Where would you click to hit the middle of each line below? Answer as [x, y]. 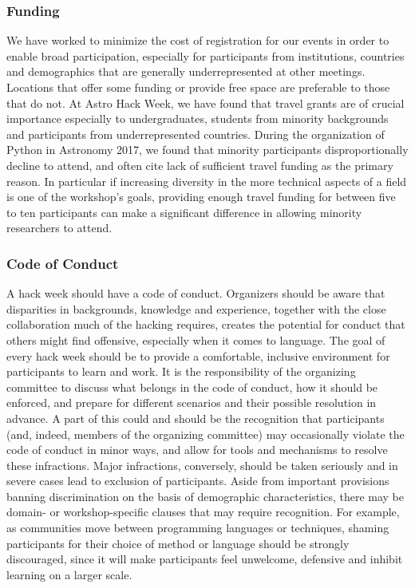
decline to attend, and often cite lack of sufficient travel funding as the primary [200, 165]
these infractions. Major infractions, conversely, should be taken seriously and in [202, 465]
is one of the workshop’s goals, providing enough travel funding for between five [201, 197]
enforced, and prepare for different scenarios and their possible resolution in [192, 403]
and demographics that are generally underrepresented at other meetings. [186, 71]
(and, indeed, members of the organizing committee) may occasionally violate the [206, 434]
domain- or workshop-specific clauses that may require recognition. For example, [203, 512]
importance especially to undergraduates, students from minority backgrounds [198, 118]
